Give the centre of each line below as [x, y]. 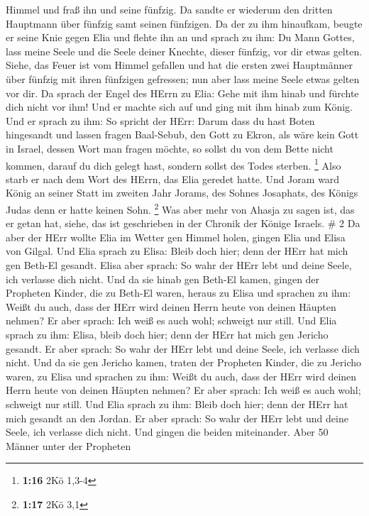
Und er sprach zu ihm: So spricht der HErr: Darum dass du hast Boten [160, 120]
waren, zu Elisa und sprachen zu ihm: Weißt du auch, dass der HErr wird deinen [181, 376]
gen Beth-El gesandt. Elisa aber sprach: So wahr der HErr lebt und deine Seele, [179, 265]
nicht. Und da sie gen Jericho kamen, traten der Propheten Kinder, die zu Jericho [184, 362]
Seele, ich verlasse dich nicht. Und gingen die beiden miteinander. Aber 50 [167, 432]
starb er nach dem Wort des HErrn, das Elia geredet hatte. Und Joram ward [173, 179]
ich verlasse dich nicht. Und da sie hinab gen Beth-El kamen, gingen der [163, 279]
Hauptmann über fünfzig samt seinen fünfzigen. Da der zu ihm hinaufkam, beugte [184, 23]
